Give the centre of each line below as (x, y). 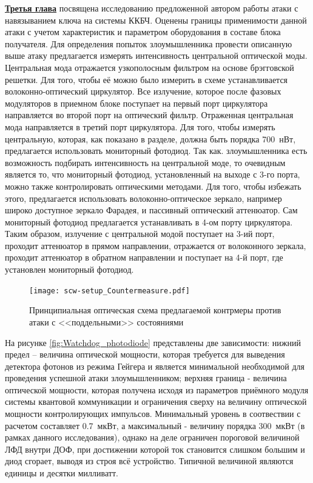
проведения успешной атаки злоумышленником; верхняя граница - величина (146, 378)
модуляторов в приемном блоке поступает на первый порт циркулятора (136, 103)
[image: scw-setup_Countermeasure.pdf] (109, 291)
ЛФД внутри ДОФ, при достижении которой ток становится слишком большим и (155, 449)
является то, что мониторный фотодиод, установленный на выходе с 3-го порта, (153, 174)
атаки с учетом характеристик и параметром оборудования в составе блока (143, 32)
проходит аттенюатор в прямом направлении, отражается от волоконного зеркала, (156, 245)
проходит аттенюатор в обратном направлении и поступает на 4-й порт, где (144, 257)
